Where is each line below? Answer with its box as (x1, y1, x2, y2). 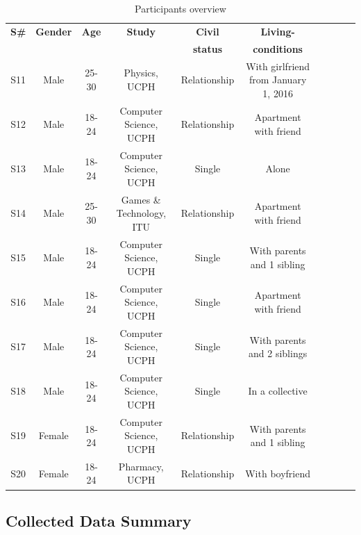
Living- (260, 24, 295, 38)
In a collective (248, 384, 308, 398)
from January (249, 72, 307, 87)
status (193, 41, 222, 56)
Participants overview (135, 1, 226, 15)
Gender (35, 24, 72, 38)
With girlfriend (246, 58, 310, 73)
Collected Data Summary (6, 509, 192, 531)
